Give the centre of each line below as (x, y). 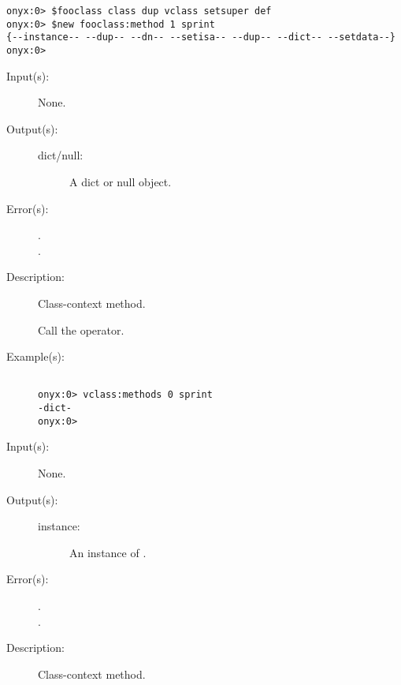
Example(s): (35, 356)
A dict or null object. (121, 182)
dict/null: (61, 155)
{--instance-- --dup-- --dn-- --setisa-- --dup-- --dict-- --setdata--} (201, 37)
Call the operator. (81, 329)
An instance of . (108, 552)
